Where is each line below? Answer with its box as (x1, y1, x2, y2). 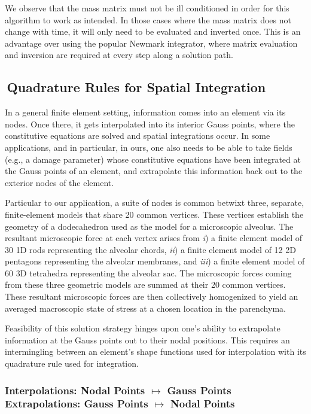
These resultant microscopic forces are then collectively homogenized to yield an (5, 290, 298, 303)
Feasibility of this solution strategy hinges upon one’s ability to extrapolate (5, 322, 280, 334)
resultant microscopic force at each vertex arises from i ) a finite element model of (5, 232, 303, 244)
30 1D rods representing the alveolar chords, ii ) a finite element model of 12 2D (5, 243, 296, 255)
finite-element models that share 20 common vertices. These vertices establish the (5, 208, 304, 220)
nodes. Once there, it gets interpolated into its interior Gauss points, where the (5, 117, 295, 130)
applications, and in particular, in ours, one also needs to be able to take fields (5, 141, 292, 153)
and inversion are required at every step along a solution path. (5, 48, 233, 61)
